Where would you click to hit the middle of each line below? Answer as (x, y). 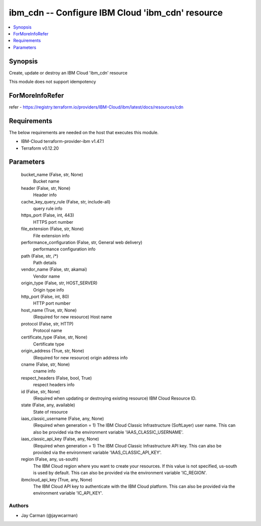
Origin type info (49, 290)
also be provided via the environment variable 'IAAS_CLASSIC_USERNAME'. (108, 432)
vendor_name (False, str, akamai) (54, 269)
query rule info (48, 208)
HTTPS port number (53, 222)
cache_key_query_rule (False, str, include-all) (66, 201)
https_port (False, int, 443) (48, 215)
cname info (44, 371)
